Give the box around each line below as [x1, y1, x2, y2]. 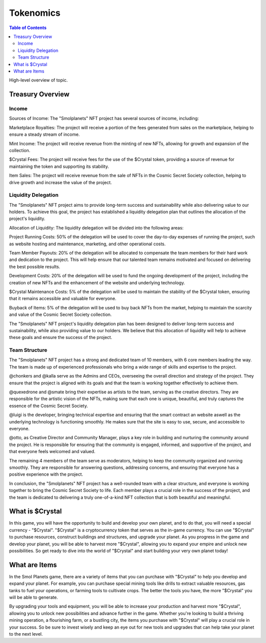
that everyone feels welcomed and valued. [9, 449, 96, 454]
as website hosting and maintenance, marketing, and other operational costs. [9, 241, 166, 247]
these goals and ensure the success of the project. [9, 335, 113, 340]
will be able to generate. [9, 595, 58, 601]
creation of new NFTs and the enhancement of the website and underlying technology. [9, 279, 185, 286]
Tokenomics [9, 7, 61, 18]
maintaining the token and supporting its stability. [9, 163, 109, 169]
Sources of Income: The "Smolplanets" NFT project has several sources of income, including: [9, 115, 199, 121]
